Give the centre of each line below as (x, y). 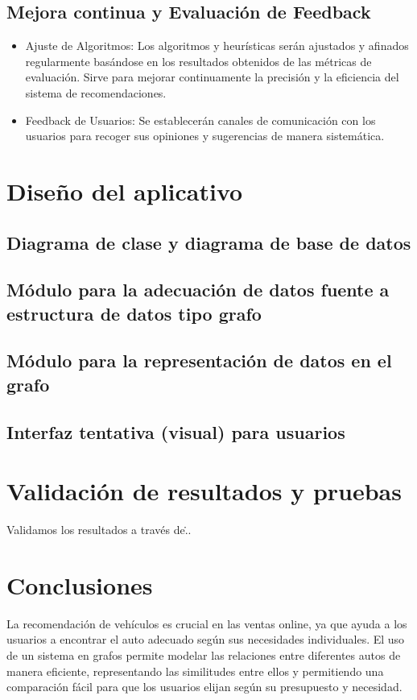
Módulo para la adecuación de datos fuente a (198, 290)
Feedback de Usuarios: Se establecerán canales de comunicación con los (200, 120)
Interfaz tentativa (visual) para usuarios (176, 431)
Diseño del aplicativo (125, 191)
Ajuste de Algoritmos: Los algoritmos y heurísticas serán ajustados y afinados (217, 46)
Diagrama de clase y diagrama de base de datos (209, 242)
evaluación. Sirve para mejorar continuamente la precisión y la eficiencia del (212, 77)
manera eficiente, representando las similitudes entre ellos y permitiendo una (195, 671)
